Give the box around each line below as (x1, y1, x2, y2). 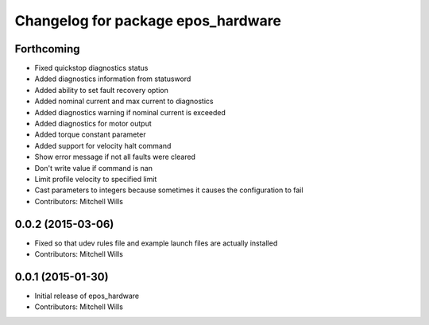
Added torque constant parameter (34, 130, 146, 139)
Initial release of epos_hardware (34, 291, 139, 300)
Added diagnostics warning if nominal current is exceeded (34, 107, 226, 117)
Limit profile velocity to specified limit (34, 174, 157, 184)
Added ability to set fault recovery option (34, 85, 168, 95)
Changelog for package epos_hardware (14, 12, 282, 29)
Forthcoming (14, 42, 80, 56)
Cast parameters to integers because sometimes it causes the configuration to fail (34, 185, 303, 195)
